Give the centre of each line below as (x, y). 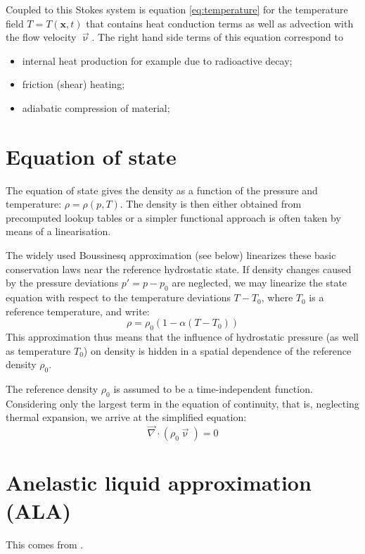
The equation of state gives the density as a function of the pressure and (162, 190)
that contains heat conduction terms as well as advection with (220, 23)
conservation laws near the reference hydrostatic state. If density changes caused (179, 269)
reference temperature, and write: (78, 311)
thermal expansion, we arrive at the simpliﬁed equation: (126, 417)
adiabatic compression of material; (96, 107)
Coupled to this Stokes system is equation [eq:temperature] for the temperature (177, 9)
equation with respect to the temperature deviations (118, 297)
